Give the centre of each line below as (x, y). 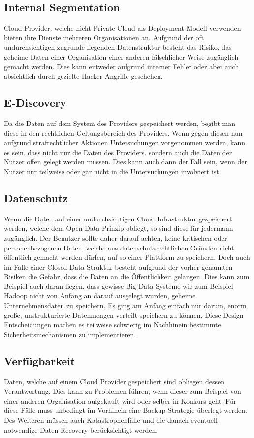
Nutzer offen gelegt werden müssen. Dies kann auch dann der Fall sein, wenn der (126, 162)
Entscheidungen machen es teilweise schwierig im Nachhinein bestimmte (112, 325)
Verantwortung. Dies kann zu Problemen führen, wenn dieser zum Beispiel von (123, 391)
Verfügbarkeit (40, 360)
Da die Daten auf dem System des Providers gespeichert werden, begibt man (120, 123)
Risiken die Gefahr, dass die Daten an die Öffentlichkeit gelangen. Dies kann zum (127, 276)
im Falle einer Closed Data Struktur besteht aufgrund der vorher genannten (118, 266)
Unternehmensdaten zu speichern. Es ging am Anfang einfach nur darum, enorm (125, 305)
